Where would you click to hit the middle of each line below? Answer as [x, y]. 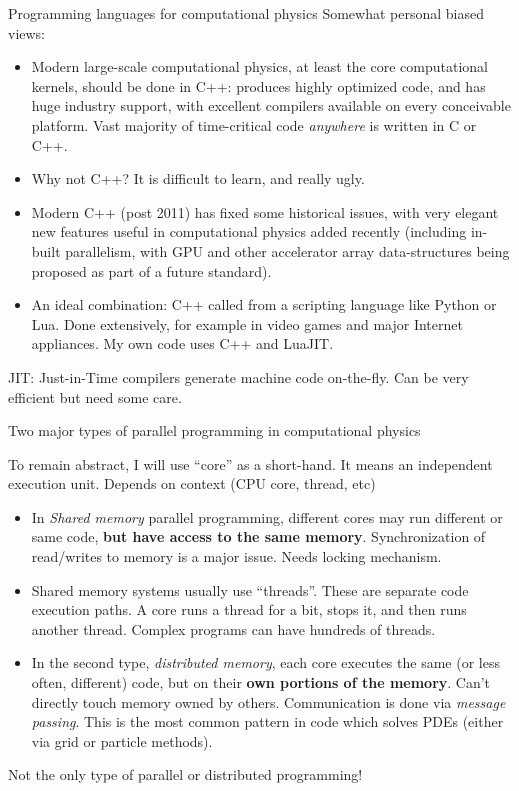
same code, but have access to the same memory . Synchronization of [258, 536]
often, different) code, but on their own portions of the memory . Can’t [261, 682]
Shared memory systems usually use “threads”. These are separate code [250, 589]
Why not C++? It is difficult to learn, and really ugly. [198, 178]
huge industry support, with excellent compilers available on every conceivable [271, 105]
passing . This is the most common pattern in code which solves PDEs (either [267, 721]
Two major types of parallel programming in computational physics [214, 430]
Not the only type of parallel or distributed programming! [185, 774]
